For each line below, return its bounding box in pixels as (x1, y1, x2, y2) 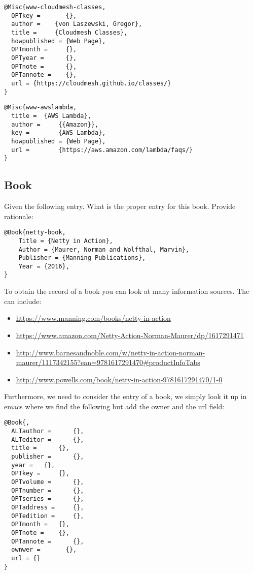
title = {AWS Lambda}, (11, 112, 91, 119)
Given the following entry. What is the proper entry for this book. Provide (4, 201, 236, 212)
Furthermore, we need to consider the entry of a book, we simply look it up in (4, 391, 247, 402)
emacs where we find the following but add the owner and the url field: (4, 401, 225, 411)
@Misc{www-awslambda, (4, 104, 77, 111)
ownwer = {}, (11, 546, 77, 554)
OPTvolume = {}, (11, 478, 84, 486)
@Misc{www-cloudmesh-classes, (4, 4, 106, 11)
